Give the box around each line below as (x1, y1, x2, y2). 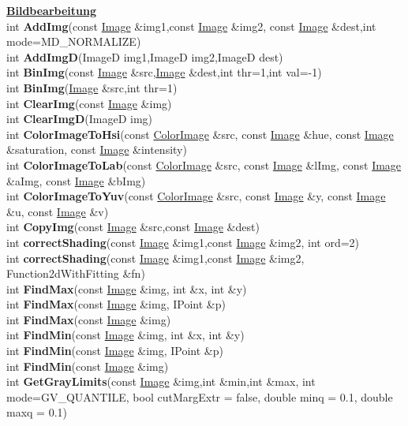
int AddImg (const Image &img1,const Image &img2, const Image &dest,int (6, 17, 376, 34)
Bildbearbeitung (6, 2, 97, 18)
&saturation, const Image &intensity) (6, 141, 187, 158)
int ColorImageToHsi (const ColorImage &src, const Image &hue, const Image (6, 125, 394, 142)
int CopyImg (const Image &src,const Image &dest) (6, 219, 260, 235)
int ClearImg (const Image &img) (6, 95, 172, 111)
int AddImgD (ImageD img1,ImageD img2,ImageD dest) (6, 48, 283, 65)
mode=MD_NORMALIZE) (6, 33, 141, 50)
